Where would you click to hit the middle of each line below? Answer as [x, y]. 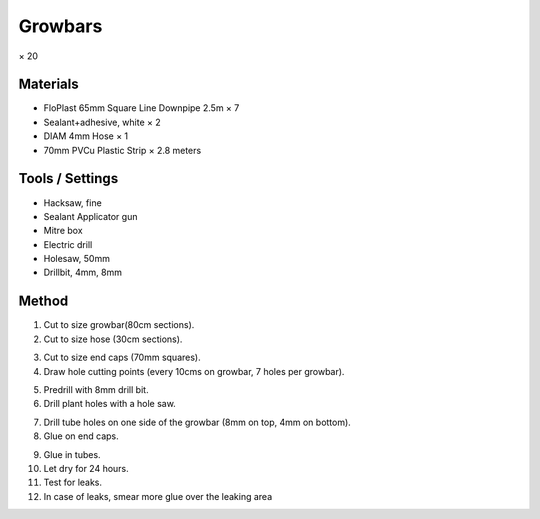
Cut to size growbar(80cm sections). [119, 325]
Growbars [60, 26]
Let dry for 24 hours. [86, 468]
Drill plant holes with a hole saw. [110, 404]
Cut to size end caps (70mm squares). [122, 357]
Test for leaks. [73, 482]
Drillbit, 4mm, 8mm [82, 272]
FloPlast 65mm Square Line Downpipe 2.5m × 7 [141, 108]
